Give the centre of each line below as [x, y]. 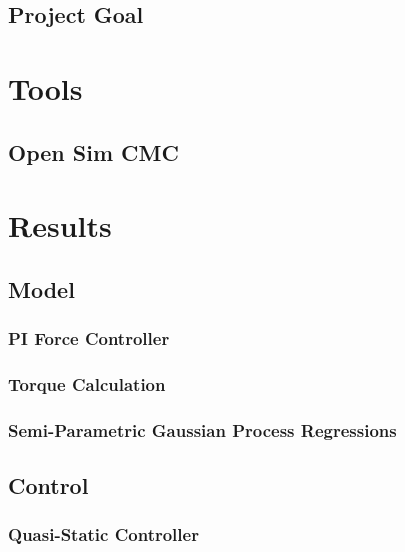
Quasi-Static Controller [103, 534]
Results [60, 225]
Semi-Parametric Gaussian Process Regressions [202, 429]
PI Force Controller [89, 338]
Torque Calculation [87, 383]
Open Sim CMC [93, 151]
